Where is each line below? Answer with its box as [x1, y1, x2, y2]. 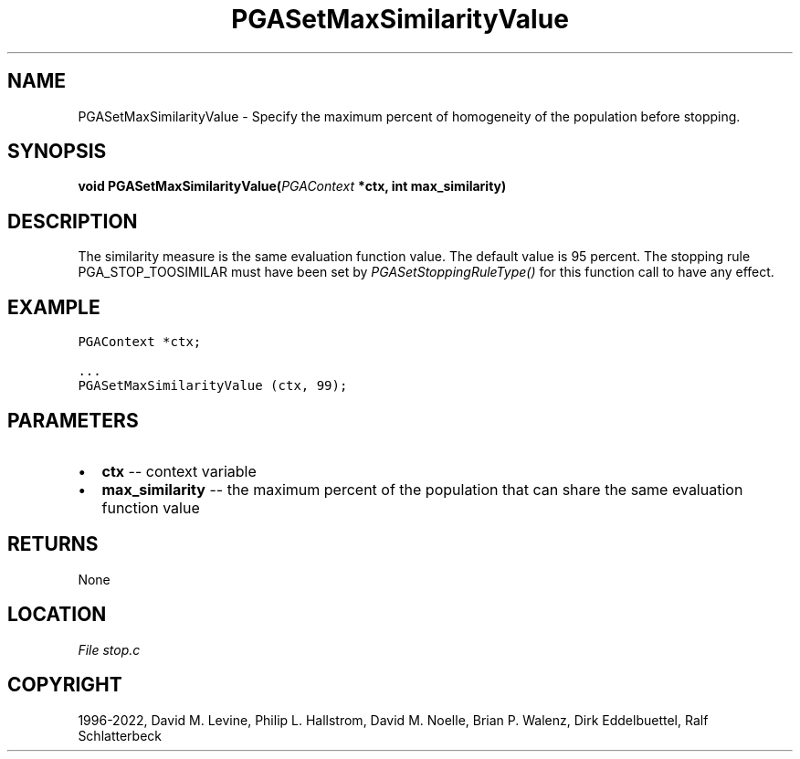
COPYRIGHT [7, 673, 122, 697]
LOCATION [7, 603, 107, 627]
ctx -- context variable [101, 461, 257, 480]
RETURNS [7, 532, 99, 556]
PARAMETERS [7, 408, 139, 432]
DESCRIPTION [7, 209, 138, 233]
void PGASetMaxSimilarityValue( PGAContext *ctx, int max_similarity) [78, 178, 507, 195]
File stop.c [78, 641, 141, 658]
